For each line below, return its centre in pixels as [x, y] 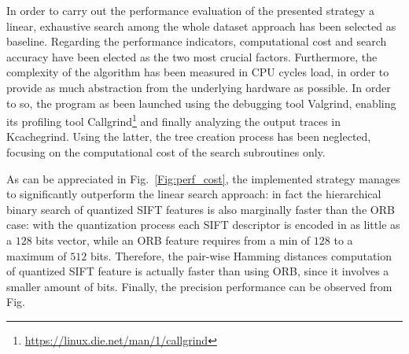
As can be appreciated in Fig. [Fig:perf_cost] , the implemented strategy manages [203, 178]
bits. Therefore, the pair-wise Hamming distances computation [241, 255]
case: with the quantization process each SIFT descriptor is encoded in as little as [203, 225]
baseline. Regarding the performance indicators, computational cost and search [197, 41]
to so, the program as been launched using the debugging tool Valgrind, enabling [201, 103]
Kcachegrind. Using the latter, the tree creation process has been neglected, [189, 136]
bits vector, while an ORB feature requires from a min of [173, 240]
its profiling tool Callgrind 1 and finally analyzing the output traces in [174, 120]
